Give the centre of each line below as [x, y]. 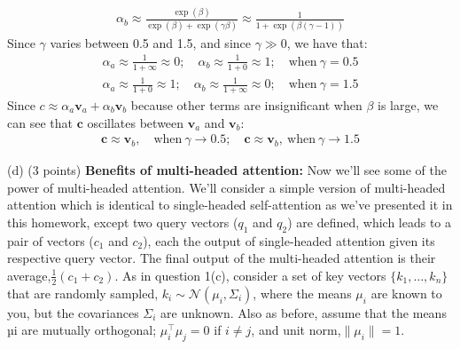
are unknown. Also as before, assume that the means [304, 312]
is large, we [408, 105]
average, [29, 275]
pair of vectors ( [51, 240]
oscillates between [136, 122]
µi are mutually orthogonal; [82, 330]
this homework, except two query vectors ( [123, 222]
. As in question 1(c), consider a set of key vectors [250, 275]
